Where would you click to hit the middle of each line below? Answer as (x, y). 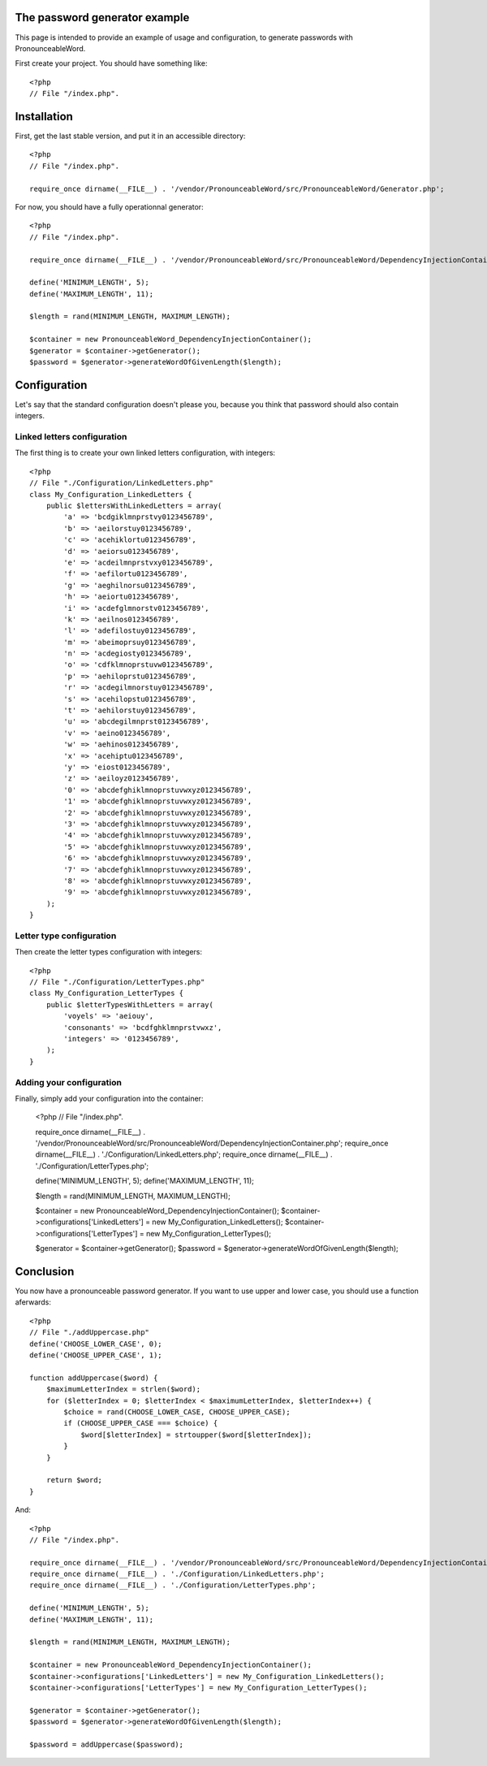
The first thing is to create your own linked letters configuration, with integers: (145, 453)
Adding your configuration (68, 1082)
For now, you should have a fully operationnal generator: (109, 206)
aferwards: (33, 1302)
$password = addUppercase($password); (107, 1744)
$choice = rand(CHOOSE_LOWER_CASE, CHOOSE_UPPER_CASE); (177, 1412)
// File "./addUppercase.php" (90, 1333)
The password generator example (102, 17)
